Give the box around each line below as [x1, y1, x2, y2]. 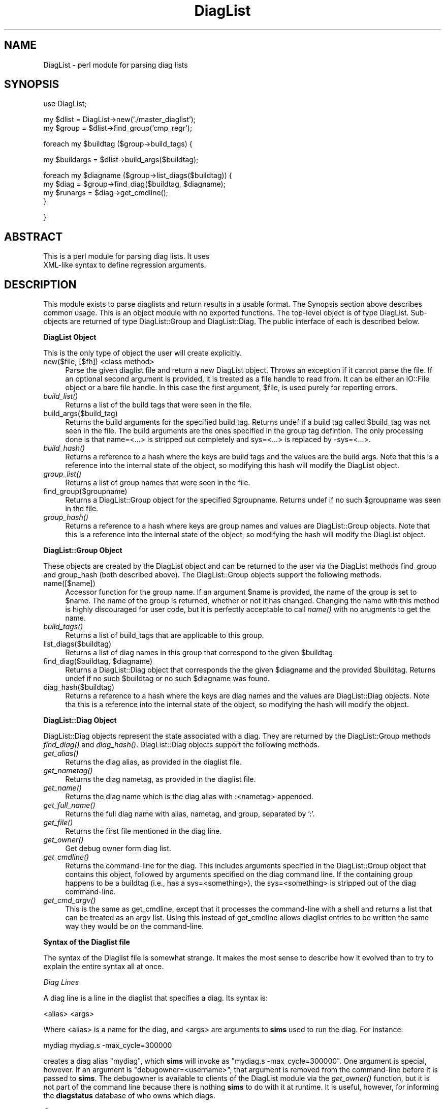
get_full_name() [43, 801, 96, 810]
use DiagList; [43, 99, 87, 108]
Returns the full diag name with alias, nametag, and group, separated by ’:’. [65, 809, 315, 819]
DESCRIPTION [4, 278, 77, 291]
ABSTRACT [4, 230, 63, 243]
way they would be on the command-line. [65, 922, 204, 931]
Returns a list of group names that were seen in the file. [65, 478, 250, 487]
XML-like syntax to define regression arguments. [43, 260, 206, 270]
